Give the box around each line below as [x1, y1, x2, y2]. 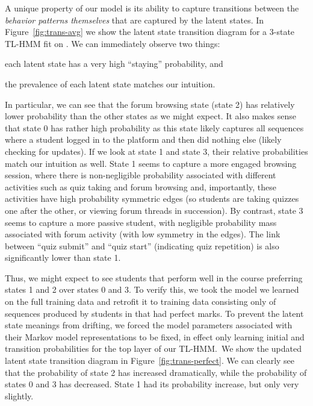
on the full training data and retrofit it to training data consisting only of [5, 295, 276, 308]
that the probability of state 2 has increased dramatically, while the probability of [5, 366, 307, 378]
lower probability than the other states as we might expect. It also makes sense [5, 110, 296, 122]
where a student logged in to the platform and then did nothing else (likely [5, 133, 282, 146]
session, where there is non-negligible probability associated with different [5, 169, 276, 181]
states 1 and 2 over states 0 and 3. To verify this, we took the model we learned [5, 283, 299, 296]
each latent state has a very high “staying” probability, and [5, 57, 223, 70]
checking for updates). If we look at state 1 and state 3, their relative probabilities [5, 145, 308, 157]
